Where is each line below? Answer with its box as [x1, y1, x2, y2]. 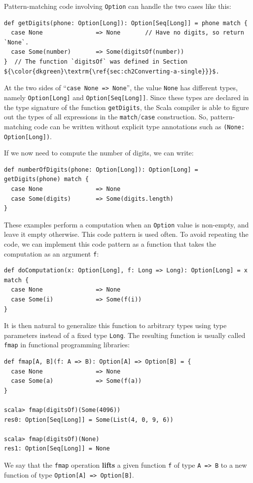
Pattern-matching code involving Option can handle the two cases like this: [4, 1, 231, 11]
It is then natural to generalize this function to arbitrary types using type [4, 320, 227, 331]
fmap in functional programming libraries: [4, 339, 130, 350]
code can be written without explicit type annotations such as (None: [34, 121, 245, 131]
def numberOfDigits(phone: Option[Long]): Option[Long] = [4, 166, 198, 173]
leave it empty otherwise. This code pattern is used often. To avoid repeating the [4, 229, 249, 239]
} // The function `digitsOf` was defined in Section [4, 58, 188, 66]
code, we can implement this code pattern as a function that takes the [4, 238, 216, 249]
